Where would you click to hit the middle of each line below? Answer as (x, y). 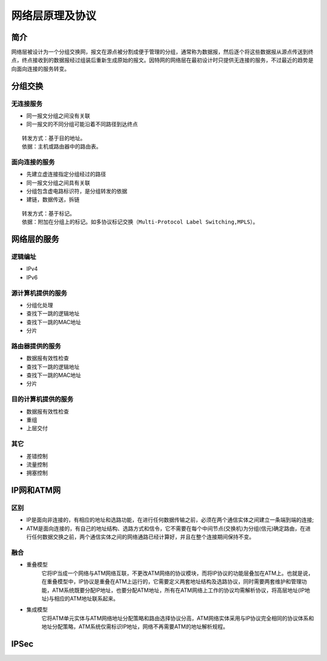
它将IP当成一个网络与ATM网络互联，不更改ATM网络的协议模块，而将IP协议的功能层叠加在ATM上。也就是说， (177, 573)
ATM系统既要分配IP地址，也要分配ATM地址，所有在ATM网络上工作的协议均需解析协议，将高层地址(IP (178, 590)
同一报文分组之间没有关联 (58, 116)
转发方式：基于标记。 (48, 213)
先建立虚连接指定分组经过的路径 (66, 174)
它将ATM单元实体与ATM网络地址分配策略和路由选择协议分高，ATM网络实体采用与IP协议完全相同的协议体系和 (178, 618)
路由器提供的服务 (36, 346)
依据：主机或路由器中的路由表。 (62, 147)
